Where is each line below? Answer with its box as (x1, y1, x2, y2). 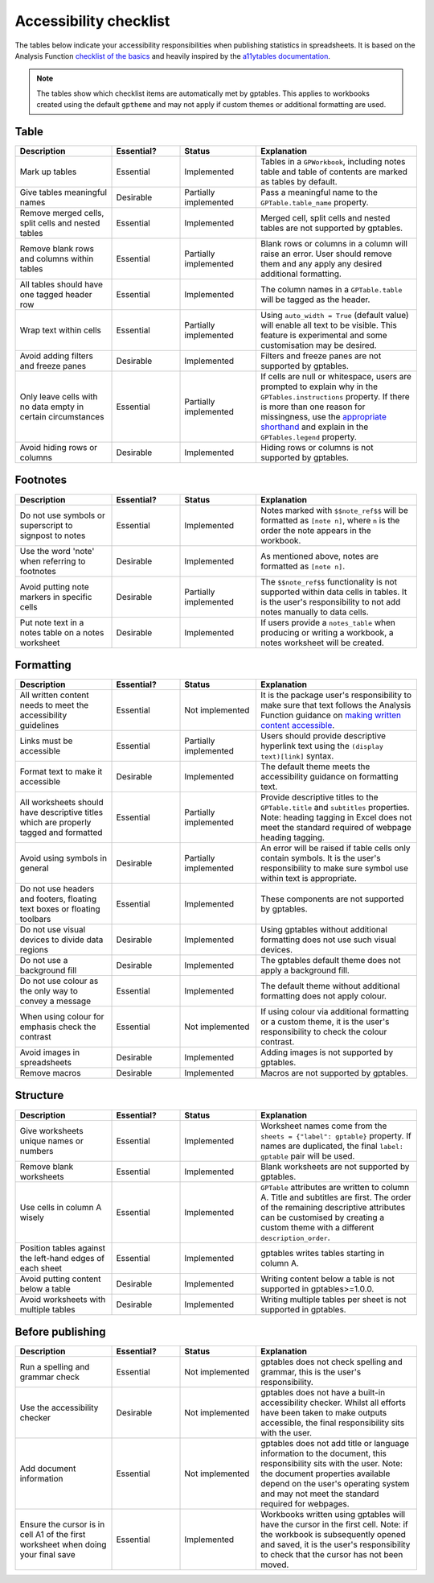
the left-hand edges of (19, 1252, 105, 1263)
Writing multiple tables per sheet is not (260, 1293, 407, 1304)
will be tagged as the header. (260, 294, 371, 305)
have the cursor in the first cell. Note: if (260, 1519, 409, 1530)
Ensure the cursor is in (19, 1519, 105, 1530)
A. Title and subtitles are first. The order (260, 1192, 411, 1203)
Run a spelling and (19, 1362, 90, 1373)
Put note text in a (19, 617, 84, 628)
